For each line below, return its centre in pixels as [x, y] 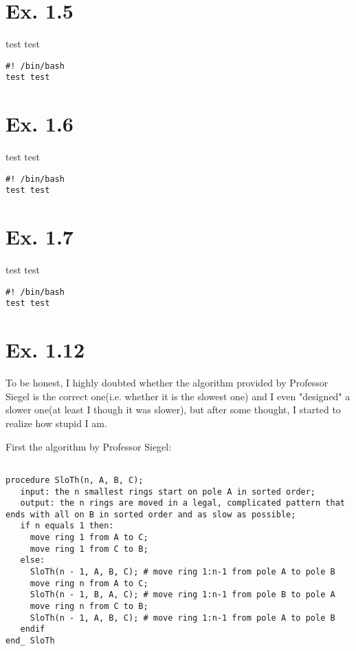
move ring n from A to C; [89, 583]
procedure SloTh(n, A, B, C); [75, 480]
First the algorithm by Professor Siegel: [89, 446]
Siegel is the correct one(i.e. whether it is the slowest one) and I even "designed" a [178, 396]
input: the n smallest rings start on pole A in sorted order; [168, 492]
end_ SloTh [30, 641]
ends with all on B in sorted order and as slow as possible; [151, 514]
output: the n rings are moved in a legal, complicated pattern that [182, 503]
